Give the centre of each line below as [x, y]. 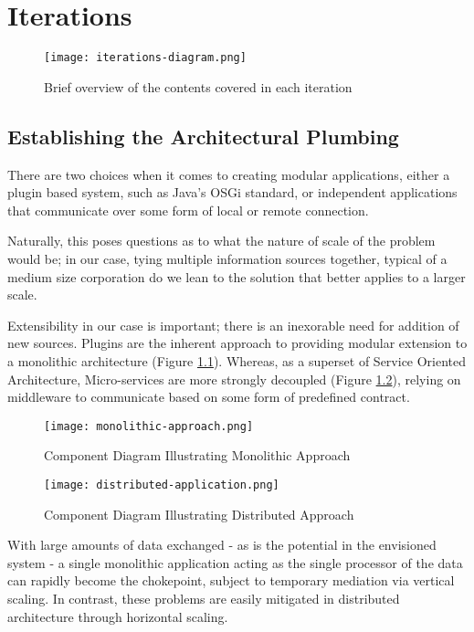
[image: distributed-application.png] [162, 485]
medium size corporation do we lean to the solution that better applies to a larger [237, 276]
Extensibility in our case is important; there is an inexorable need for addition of [233, 325]
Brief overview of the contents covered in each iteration [198, 86]
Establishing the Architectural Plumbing [203, 136]
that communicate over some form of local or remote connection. [188, 210]
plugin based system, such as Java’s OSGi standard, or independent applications [232, 192]
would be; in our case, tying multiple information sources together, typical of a [227, 258]
